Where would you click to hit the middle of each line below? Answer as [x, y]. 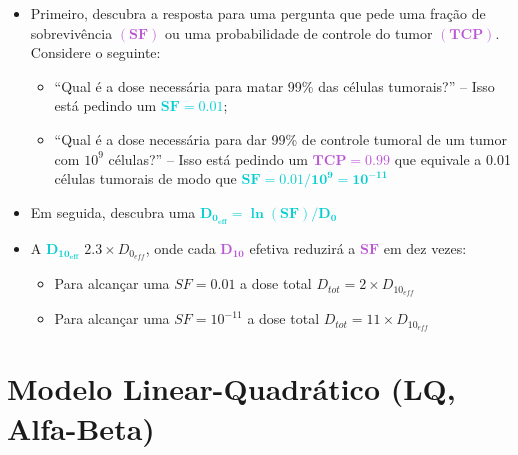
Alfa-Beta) [81, 427]
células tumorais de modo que [145, 178]
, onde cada [180, 247]
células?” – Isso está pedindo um [208, 158]
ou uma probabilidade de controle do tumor [299, 32]
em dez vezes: [425, 247]
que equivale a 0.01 [452, 158]
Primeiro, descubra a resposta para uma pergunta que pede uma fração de [258, 13]
